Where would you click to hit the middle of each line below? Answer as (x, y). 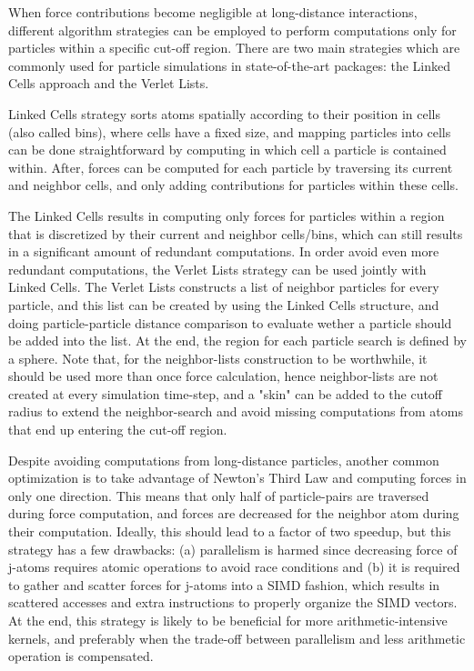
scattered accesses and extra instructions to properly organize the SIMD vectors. (233, 602)
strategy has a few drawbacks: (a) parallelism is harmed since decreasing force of (233, 549)
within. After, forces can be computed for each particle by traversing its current (231, 167)
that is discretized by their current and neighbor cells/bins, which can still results (236, 233)
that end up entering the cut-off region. (118, 430)
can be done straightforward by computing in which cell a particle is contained (227, 150)
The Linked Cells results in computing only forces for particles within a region (227, 215)
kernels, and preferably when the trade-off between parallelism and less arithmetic (237, 638)
